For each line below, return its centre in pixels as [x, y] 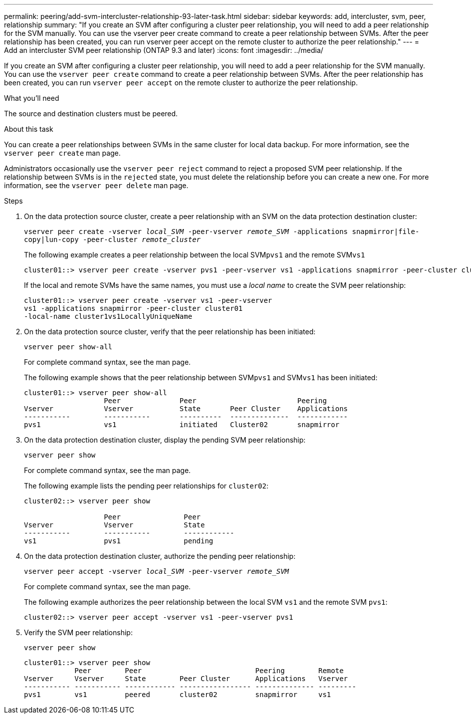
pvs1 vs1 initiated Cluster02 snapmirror [182, 425]
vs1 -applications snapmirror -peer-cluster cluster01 [133, 308]
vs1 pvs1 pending [119, 541]
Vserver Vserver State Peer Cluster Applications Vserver [186, 679]
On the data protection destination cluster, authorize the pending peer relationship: [160, 556]
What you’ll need [32, 98]
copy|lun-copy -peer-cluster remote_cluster [113, 239]
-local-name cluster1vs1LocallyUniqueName [108, 316]
